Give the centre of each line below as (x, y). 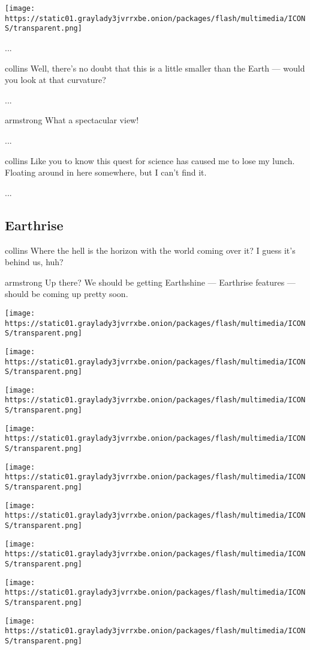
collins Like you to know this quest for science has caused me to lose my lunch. (150, 160)
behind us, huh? (34, 262)
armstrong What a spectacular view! (72, 120)
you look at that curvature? (55, 80)
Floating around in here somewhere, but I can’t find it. (106, 172)
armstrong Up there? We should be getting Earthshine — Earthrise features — (150, 282)
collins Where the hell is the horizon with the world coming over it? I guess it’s (150, 250)
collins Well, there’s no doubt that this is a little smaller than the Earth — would (155, 68)
